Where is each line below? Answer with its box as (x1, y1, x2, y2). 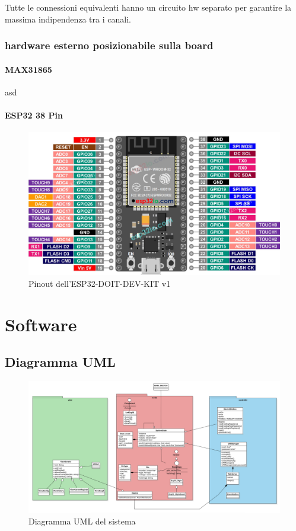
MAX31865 (5, 63, 52, 75)
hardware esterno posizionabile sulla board (5, 38, 214, 53)
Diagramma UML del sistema (28, 515, 136, 527)
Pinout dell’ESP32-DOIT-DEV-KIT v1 (28, 277, 171, 289)
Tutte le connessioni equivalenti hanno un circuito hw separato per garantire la (5, 1, 292, 13)
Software (5, 312, 77, 336)
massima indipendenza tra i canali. (5, 12, 131, 25)
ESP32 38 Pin (5, 109, 63, 121)
